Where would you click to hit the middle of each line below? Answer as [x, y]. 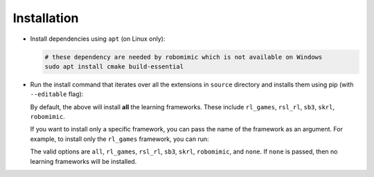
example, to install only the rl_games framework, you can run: [119, 139]
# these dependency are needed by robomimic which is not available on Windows [184, 57]
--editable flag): [57, 94]
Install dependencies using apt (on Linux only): [98, 39]
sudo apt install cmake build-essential [114, 66]
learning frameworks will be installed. [83, 161]
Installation [46, 18]
